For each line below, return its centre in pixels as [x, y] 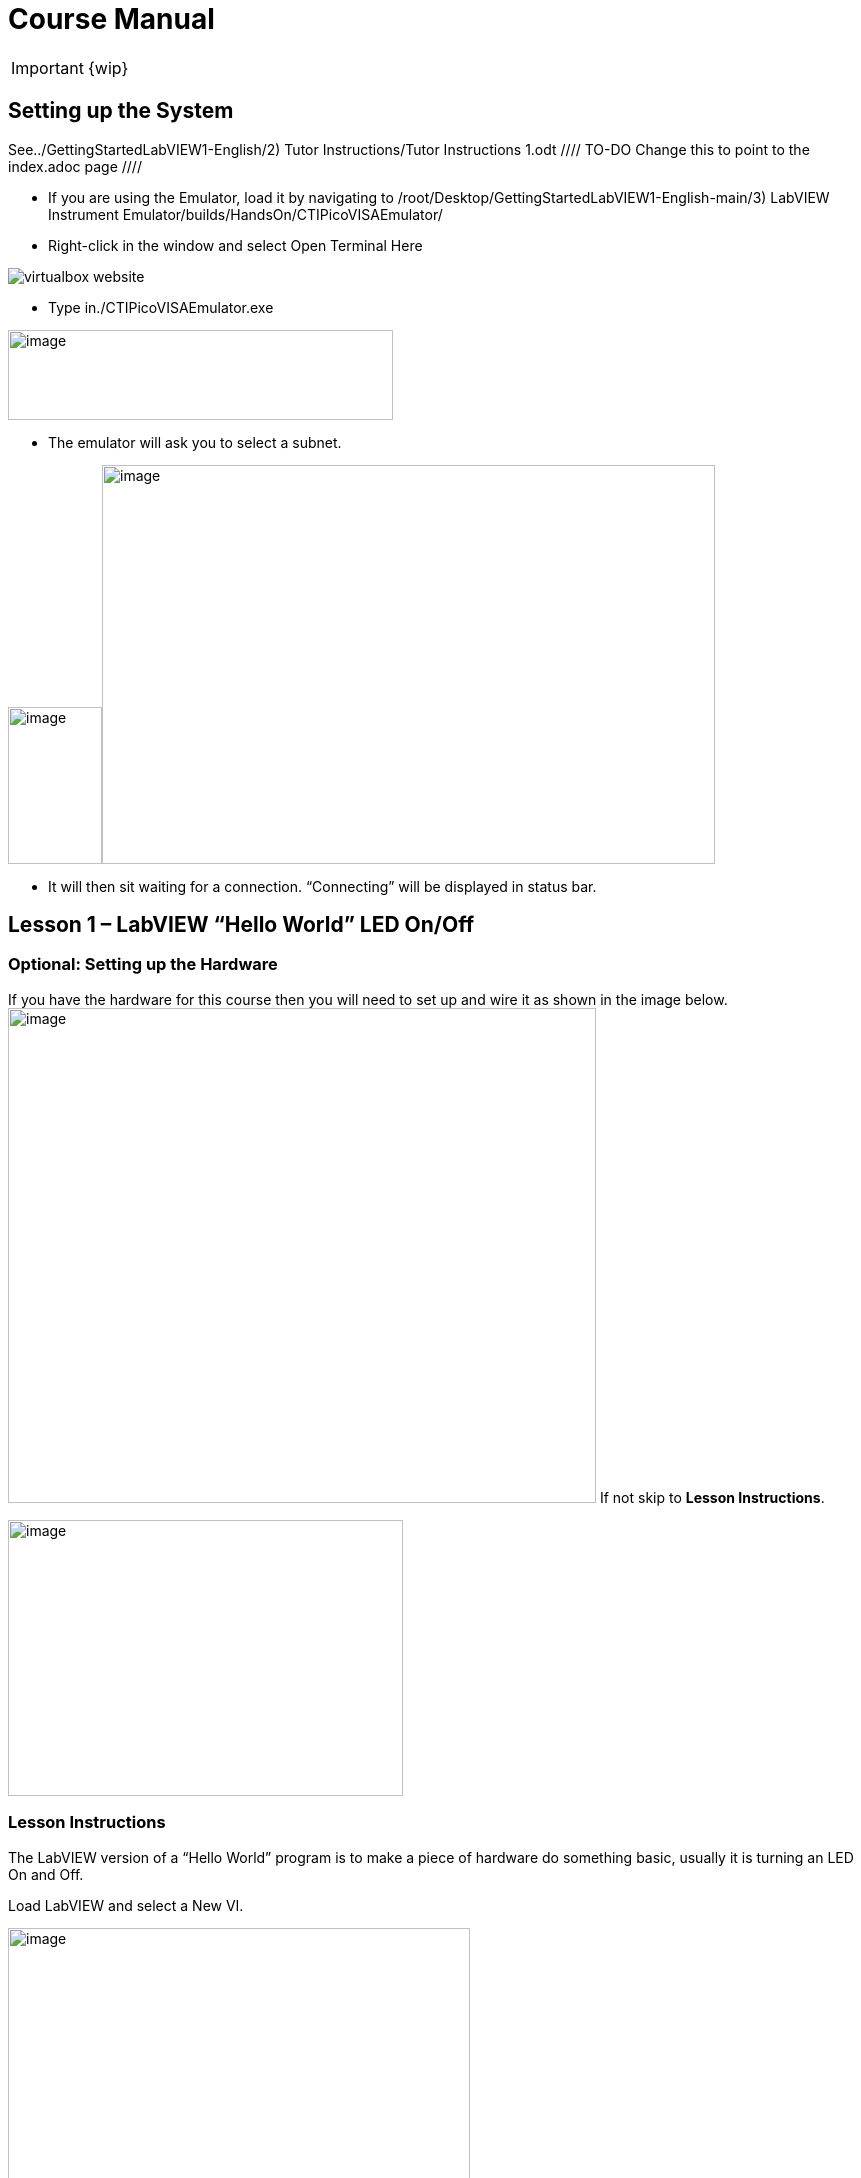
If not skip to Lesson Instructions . [712, 1497]
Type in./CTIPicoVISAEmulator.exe [161, 307]
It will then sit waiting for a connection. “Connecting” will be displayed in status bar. [322, 886]
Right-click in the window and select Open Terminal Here [235, 245]
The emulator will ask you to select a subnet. [195, 442]
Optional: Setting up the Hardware [143, 964]
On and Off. [46, 1874]
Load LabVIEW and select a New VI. [126, 1905]
